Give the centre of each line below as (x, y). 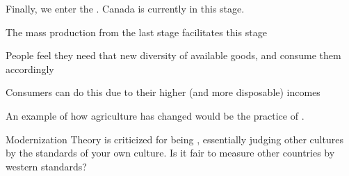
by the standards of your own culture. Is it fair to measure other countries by (170, 153)
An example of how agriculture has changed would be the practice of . (155, 115)
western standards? (46, 166)
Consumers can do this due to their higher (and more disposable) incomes (163, 92)
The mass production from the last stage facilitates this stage (136, 32)
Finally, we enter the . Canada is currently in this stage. (125, 8)
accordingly (30, 69)
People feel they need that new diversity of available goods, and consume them (173, 55)
